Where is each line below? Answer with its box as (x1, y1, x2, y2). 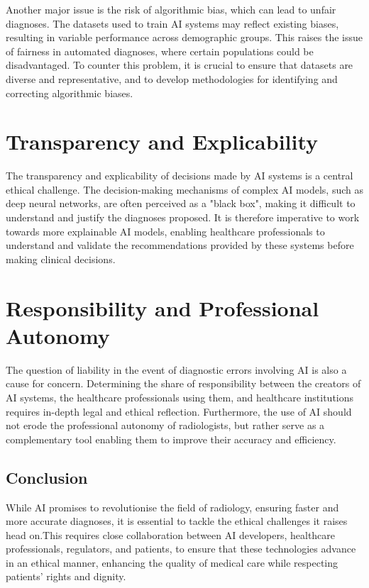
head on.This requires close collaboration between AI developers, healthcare (6, 527, 336, 542)
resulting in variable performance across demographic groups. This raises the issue (6, 30, 363, 45)
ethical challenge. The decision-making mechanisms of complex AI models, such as (6, 182, 363, 196)
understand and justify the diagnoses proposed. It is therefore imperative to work (6, 210, 360, 225)
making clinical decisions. (6, 251, 116, 266)
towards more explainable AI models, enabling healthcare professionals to (6, 223, 325, 238)
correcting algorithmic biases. (6, 85, 133, 100)
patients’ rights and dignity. (6, 569, 126, 584)
